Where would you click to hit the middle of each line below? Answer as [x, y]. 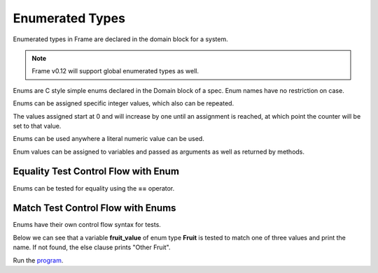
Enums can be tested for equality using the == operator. [94, 188]
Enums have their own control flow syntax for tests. [87, 225]
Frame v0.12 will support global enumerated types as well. [115, 71]
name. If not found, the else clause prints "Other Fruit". [92, 247]
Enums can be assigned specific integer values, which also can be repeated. [124, 103]
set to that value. [37, 126]
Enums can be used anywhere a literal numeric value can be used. [108, 139]
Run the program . [38, 260]
